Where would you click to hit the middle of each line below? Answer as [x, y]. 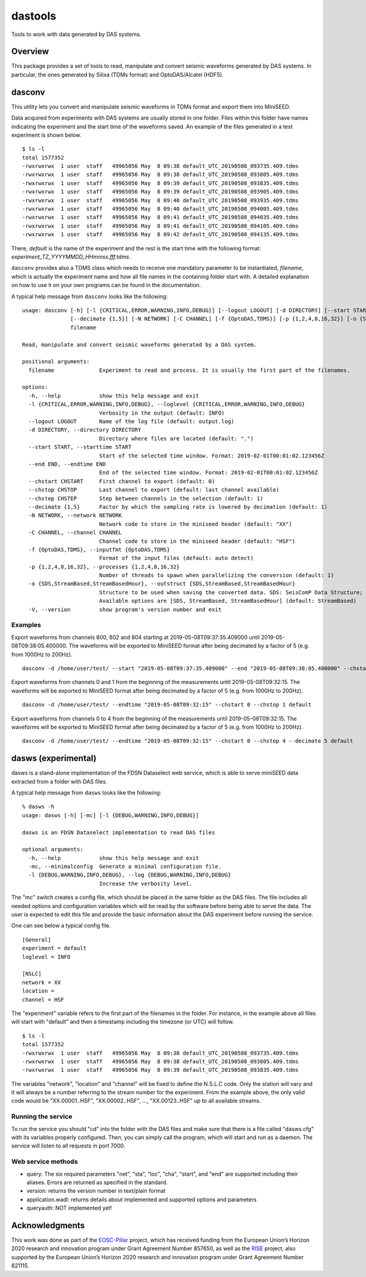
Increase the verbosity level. [146, 883]
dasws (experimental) [54, 758]
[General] [37, 940]
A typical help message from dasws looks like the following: [86, 792]
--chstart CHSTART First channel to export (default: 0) [122, 481]
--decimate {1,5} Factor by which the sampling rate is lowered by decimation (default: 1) [178, 507]
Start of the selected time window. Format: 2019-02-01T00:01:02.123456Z [212, 456]
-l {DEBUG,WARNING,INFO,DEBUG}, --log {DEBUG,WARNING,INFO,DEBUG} [130, 875]
